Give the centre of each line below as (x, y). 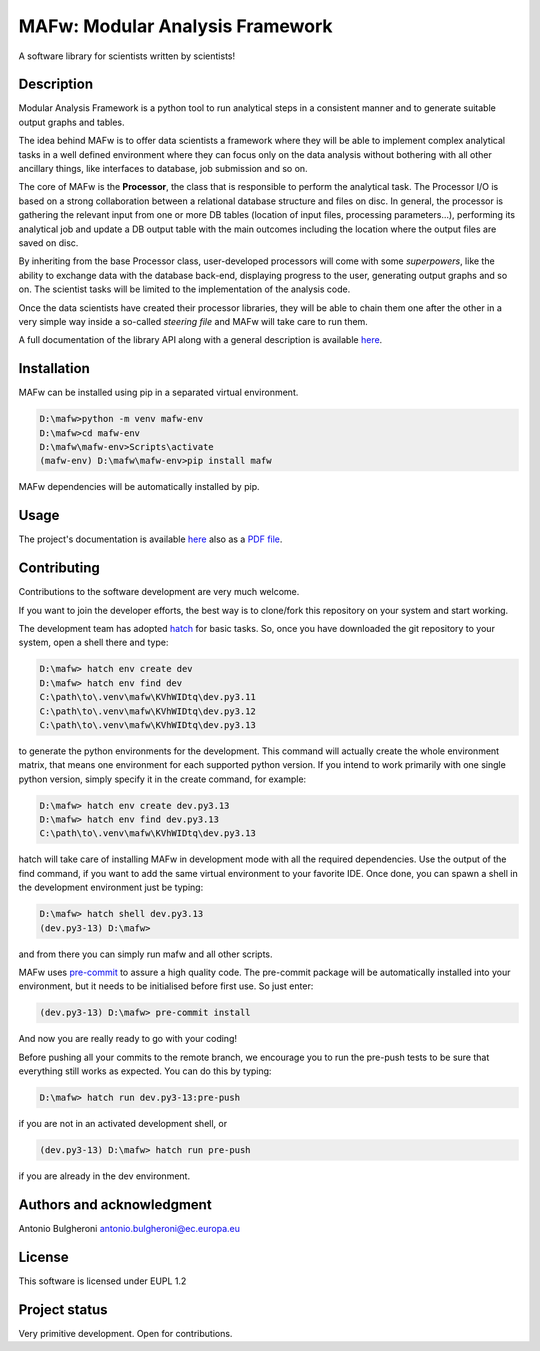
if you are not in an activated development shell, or (123, 1124)
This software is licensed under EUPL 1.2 (102, 1281)
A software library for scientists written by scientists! (127, 56)
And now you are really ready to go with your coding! (128, 1039)
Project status (63, 1309)
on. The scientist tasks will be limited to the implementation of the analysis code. (184, 289)
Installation (54, 368)
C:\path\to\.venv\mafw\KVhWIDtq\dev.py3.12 (148, 711)
